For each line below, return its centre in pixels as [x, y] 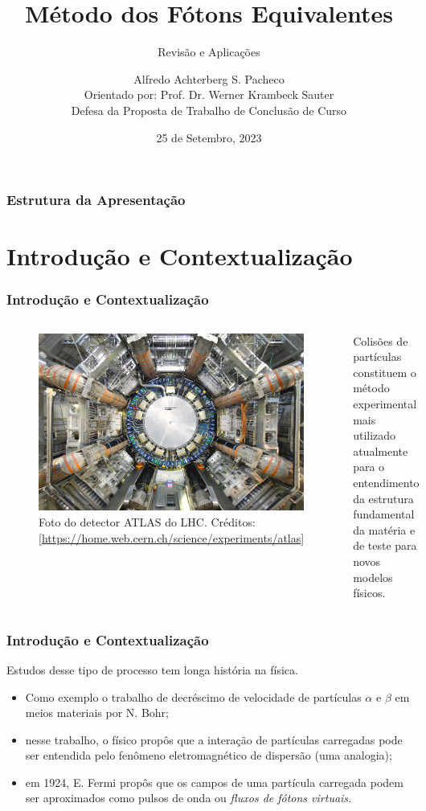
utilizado [375, 435]
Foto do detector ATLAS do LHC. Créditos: [147, 522]
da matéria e [384, 529]
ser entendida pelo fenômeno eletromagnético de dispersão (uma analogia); [209, 755]
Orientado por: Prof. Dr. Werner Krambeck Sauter [209, 94]
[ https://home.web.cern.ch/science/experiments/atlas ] [172, 537]
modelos [373, 577]
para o [369, 467]
